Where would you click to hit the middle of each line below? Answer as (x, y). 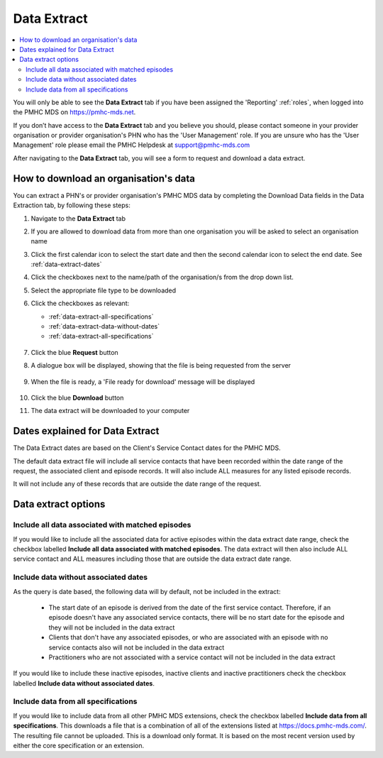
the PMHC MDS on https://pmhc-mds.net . (74, 112)
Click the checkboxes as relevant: (80, 303)
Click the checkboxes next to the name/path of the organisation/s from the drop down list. (162, 278)
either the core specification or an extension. (79, 745)
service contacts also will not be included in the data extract (137, 647)
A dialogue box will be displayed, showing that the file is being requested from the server (161, 366)
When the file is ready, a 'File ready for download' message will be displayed (143, 381)
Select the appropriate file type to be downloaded (104, 290)
